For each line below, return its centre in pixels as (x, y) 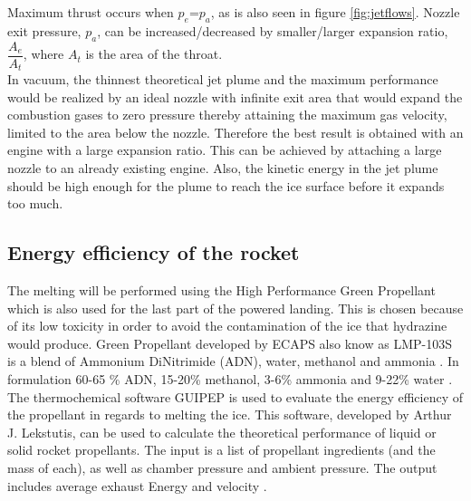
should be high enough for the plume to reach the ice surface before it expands (226, 185)
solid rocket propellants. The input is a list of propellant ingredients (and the (221, 450)
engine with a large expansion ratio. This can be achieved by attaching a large (225, 150)
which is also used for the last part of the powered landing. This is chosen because (235, 308)
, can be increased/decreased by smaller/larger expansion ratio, (273, 30)
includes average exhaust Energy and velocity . (137, 485)
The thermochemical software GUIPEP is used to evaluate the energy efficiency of (235, 396)
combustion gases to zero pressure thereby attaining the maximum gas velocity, (227, 115)
